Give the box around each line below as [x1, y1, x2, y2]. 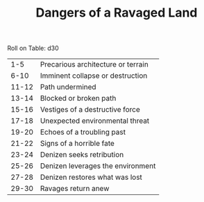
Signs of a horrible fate [40, 139, 114, 149]
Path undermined [40, 82, 96, 92]
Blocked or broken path [40, 94, 117, 103]
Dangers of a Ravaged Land [35, 5, 198, 21]
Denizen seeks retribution [40, 150, 124, 160]
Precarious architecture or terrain [40, 60, 149, 69]
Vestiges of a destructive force [40, 105, 141, 115]
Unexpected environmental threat [40, 116, 150, 126]
